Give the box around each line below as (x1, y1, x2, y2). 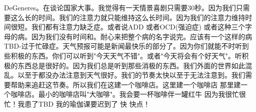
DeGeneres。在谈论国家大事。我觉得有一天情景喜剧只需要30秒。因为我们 (4, 2, 236, 12)
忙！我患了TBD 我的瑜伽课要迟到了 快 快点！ (4, 98, 150, 109)
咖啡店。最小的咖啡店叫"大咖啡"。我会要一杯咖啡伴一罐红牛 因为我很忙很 (10, 89, 246, 99)
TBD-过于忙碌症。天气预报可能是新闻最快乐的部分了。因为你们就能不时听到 (4, 41, 249, 51)
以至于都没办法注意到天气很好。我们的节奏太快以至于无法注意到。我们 (17, 70, 245, 80)
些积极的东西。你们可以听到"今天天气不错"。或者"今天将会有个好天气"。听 (4, 50, 242, 60)
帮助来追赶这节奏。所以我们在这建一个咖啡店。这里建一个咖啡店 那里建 (10, 79, 241, 89)
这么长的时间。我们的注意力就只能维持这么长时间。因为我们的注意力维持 (10, 12, 245, 22)
